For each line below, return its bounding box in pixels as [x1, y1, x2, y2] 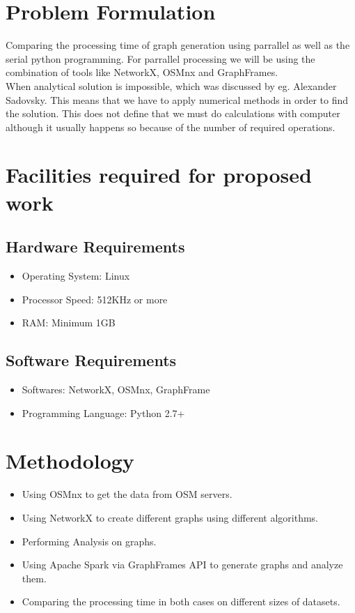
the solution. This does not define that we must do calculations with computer [6, 106, 340, 121]
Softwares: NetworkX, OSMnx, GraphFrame [22, 382, 210, 397]
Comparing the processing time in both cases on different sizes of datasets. [22, 594, 340, 609]
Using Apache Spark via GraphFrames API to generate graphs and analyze [22, 557, 343, 572]
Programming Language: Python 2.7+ [22, 405, 185, 420]
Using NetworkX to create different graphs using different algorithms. [22, 510, 318, 524]
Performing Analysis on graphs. [22, 533, 157, 548]
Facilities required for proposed [6, 160, 312, 189]
